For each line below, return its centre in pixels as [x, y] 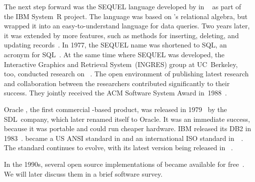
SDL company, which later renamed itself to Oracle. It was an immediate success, [127, 119]
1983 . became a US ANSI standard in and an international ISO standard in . [124, 138]
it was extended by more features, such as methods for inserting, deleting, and [121, 35]
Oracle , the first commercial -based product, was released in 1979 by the [115, 109]
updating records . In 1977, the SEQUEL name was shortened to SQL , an [115, 45]
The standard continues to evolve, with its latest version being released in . [118, 148]
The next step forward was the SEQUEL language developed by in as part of [123, 6]
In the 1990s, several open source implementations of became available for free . [124, 164]
